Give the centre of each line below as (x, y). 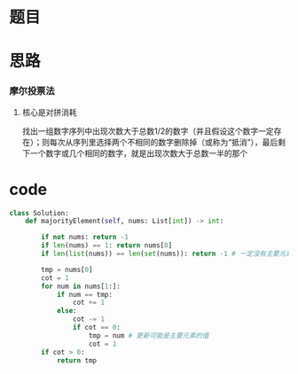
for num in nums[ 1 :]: (81, 286)
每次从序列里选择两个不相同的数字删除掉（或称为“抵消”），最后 (164, 142)
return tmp (77, 360)
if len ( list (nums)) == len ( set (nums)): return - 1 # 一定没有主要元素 (167, 254)
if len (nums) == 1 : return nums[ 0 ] (107, 245)
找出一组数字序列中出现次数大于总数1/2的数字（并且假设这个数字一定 (148, 131)
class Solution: (39, 213)
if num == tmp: (85, 294)
